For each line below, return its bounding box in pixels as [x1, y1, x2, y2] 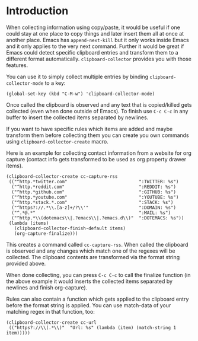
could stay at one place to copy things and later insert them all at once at [6, 30, 184, 37]
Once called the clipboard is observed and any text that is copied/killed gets [6, 101, 192, 108]
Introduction [6, 4, 69, 18]
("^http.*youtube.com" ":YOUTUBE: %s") [11, 194, 179, 200]
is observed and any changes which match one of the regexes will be [6, 247, 175, 254]
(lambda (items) [8, 220, 49, 226]
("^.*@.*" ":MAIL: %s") [11, 209, 171, 216]
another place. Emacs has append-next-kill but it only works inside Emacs [6, 36, 189, 43]
